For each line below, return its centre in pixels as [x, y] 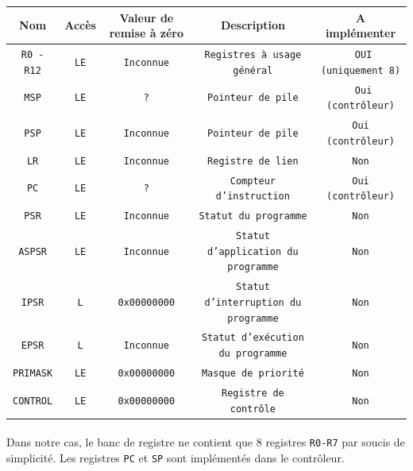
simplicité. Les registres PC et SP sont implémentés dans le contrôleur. [176, 457]
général [253, 70]
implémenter [361, 33]
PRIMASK [33, 373]
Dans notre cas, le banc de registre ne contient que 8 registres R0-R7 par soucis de [206, 442]
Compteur [253, 181]
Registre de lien [253, 161]
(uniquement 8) [361, 70]
